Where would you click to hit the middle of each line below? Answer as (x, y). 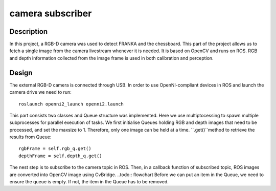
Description (29, 31)
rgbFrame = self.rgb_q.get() (55, 149)
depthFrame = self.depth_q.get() (60, 156)
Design (21, 72)
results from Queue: (30, 137)
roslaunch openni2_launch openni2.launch (71, 104)
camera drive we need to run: (40, 92)
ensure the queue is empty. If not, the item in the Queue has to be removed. (89, 182)
